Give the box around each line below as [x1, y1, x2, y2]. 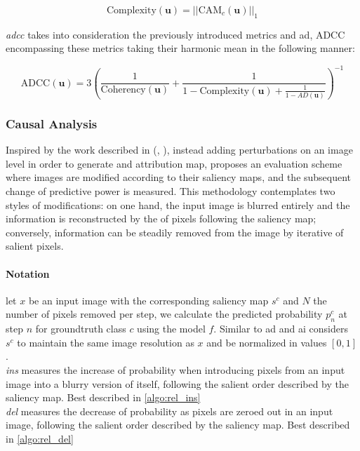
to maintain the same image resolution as [17, 335, 194, 349]
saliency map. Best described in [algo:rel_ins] [6, 390, 201, 405]
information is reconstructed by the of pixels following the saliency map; [6, 211, 316, 226]
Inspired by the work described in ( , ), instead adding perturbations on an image [6, 142, 353, 157]
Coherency [100, 85, 146, 95]
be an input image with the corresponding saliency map [28, 292, 269, 307]
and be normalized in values [206, 335, 327, 349]
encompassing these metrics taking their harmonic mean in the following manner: [6, 41, 355, 55]
